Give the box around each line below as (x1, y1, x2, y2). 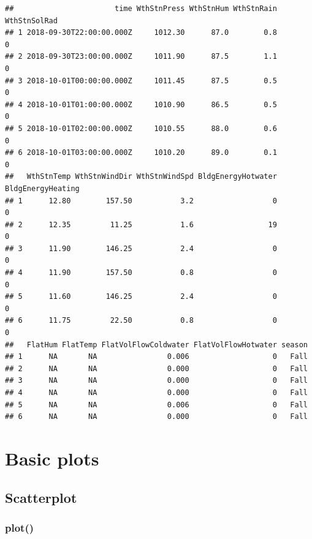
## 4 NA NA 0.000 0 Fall (5, 388, 308, 397)
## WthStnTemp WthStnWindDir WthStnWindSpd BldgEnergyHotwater (5, 172, 277, 181)
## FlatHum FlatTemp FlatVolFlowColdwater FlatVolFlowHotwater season (5, 340, 308, 349)
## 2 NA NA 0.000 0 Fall (5, 364, 308, 373)
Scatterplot (5, 488, 77, 507)
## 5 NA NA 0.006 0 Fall (5, 400, 308, 409)
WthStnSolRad (5, 16, 58, 25)
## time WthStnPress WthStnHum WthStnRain (5, 4, 277, 13)
